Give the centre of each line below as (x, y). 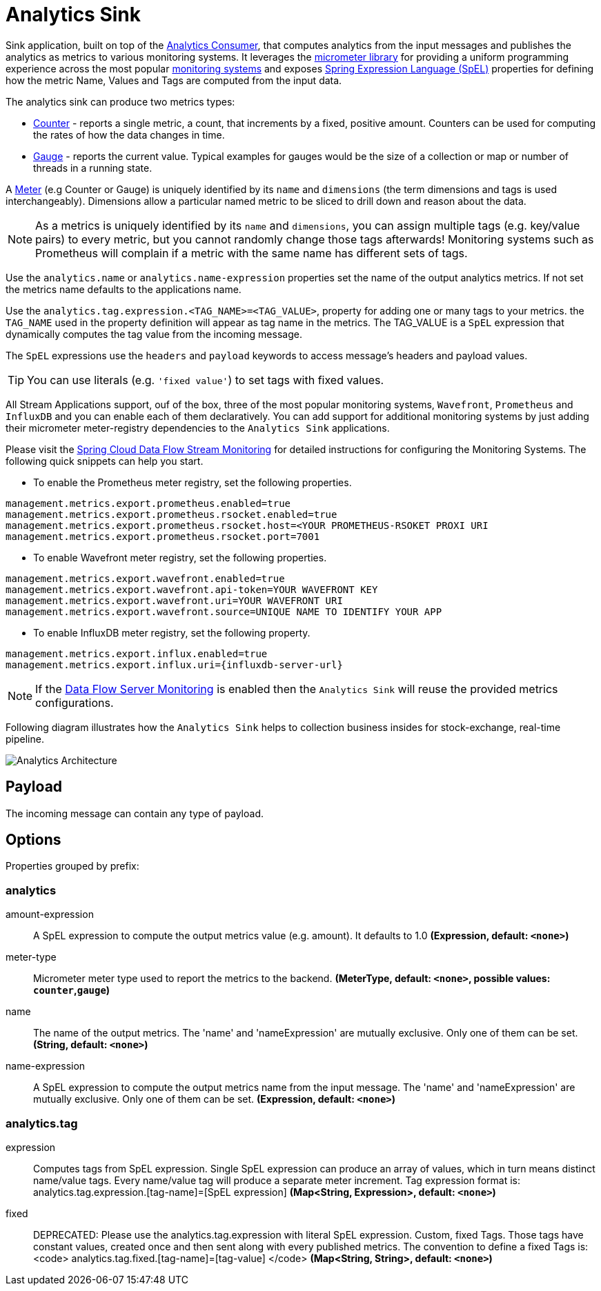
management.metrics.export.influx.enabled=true (137, 653)
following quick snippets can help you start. (105, 461)
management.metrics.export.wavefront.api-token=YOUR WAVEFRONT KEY (192, 589)
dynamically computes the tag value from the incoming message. (154, 334)
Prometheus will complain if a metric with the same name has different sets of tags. (252, 253)
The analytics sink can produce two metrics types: (120, 101)
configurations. (75, 702)
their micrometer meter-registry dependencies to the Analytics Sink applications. (198, 428)
